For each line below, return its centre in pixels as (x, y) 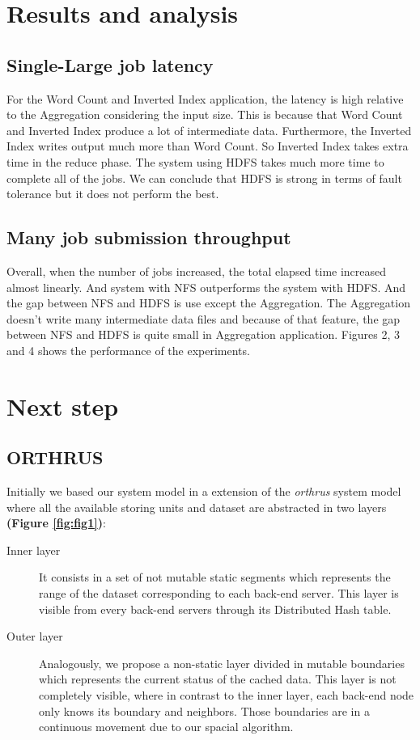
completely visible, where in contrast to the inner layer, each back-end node (227, 695)
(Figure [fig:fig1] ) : (56, 523)
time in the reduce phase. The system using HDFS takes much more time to (195, 161)
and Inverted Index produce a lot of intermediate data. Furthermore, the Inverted (209, 130)
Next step (63, 406)
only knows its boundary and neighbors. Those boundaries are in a (204, 710)
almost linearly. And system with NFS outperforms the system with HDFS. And (206, 287)
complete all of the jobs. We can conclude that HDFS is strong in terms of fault (204, 178)
